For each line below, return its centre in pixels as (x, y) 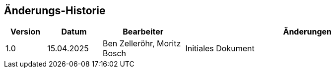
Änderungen (307, 32)
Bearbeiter (143, 32)
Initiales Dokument (220, 49)
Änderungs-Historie (55, 11)
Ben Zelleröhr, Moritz (142, 44)
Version (26, 32)
